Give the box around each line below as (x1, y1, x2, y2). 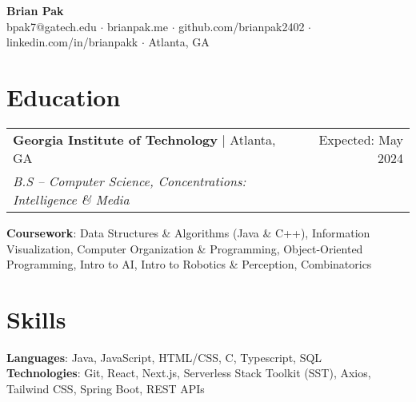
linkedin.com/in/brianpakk (6, 34, 138, 50)
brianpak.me (107, 18, 168, 34)
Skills (6, 302, 66, 335)
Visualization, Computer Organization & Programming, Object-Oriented (6, 240, 363, 257)
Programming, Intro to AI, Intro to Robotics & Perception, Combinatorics (6, 256, 372, 273)
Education (6, 80, 121, 113)
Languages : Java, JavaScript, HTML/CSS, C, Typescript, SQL (6, 348, 322, 365)
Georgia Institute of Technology (13, 129, 218, 149)
